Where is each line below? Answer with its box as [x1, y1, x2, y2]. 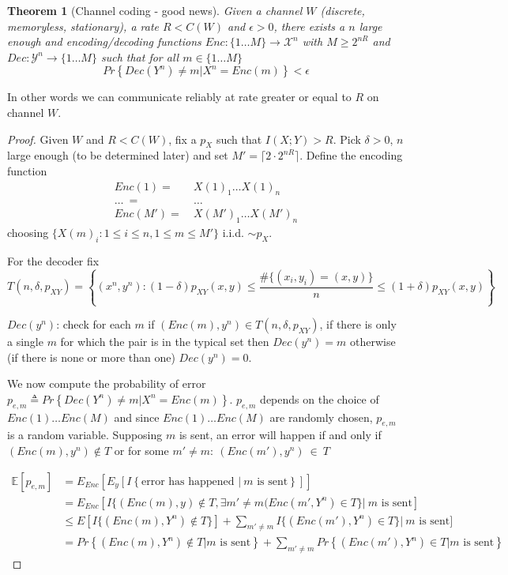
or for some [114, 442, 169, 458]
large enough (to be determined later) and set [7, 147, 228, 163]
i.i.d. [222, 224, 244, 241]
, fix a [168, 130, 197, 147]
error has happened [141, 475, 235, 487]
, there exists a [273, 17, 345, 34]
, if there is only [319, 316, 397, 332]
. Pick [333, 130, 361, 147]
